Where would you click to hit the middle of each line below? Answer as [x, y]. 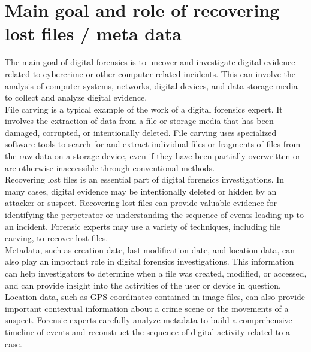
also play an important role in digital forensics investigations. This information [150, 261]
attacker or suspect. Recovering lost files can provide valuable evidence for [141, 203]
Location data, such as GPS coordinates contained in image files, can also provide [155, 297]
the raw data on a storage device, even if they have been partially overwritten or [153, 156]
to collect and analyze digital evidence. [76, 97]
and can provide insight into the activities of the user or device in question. [143, 285]
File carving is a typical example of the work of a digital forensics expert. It [144, 109]
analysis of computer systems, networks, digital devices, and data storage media [151, 85]
